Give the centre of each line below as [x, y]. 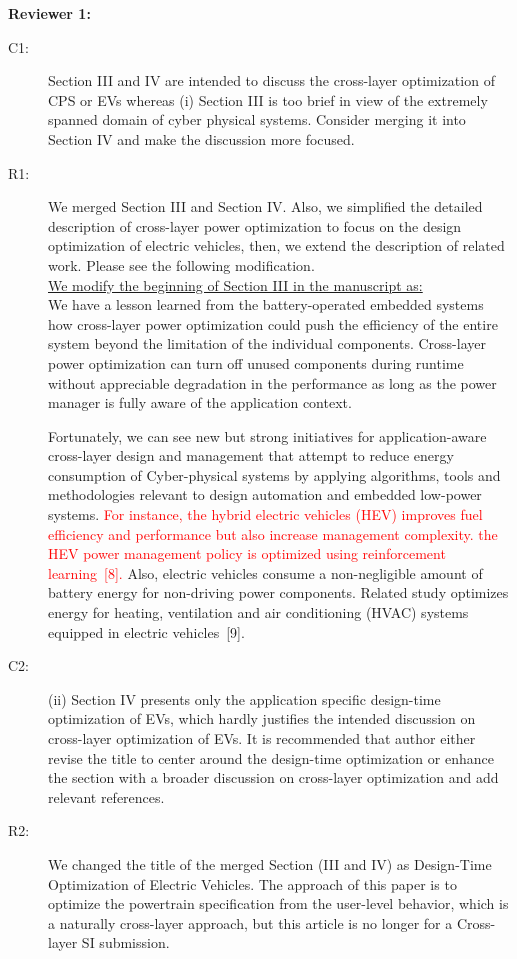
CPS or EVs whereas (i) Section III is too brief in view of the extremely [268, 99]
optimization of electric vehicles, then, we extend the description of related [276, 245]
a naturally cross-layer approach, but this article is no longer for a [250, 922]
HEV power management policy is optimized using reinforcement [247, 553]
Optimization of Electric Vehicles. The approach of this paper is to [252, 883]
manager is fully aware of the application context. [200, 402]
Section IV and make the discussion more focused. [201, 138]
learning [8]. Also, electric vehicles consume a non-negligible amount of [265, 572]
